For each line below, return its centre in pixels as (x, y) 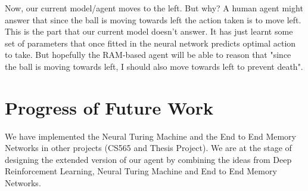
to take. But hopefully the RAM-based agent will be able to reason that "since (148, 55)
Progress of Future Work (109, 107)
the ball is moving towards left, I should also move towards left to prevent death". (154, 66)
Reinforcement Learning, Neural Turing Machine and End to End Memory (141, 171)
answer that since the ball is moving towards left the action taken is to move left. (153, 19)
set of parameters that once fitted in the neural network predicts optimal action (150, 43)
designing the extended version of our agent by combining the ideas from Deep (148, 159)
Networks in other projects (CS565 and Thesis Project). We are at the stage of (148, 148)
